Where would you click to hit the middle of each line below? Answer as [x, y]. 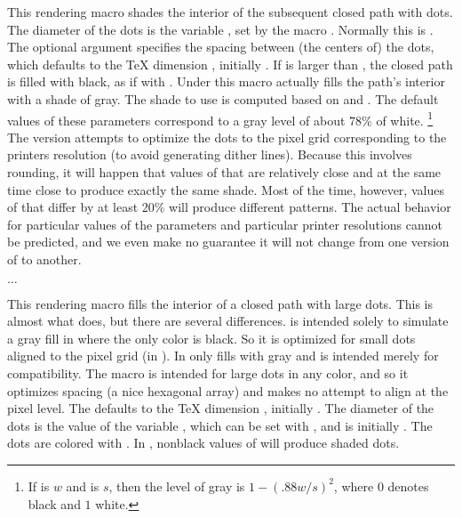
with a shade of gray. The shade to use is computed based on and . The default [223, 98]
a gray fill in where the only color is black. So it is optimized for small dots [211, 338]
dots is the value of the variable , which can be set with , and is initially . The [220, 425]
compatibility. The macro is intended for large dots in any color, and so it [208, 372]
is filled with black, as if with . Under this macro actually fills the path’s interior [226, 81]
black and [54, 503]
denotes [408, 486]
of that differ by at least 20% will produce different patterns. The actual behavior [229, 207]
